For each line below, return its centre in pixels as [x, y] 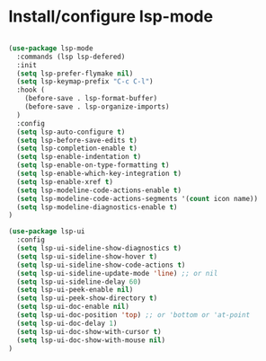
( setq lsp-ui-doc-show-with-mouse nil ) [91, 340]
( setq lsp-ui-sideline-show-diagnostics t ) [99, 249]
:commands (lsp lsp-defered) [71, 57]
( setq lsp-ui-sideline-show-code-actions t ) [101, 265]
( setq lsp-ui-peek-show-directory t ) [87, 298]
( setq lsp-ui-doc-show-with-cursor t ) [89, 331]
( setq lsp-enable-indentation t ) [79, 157]
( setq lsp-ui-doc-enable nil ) [73, 307]
